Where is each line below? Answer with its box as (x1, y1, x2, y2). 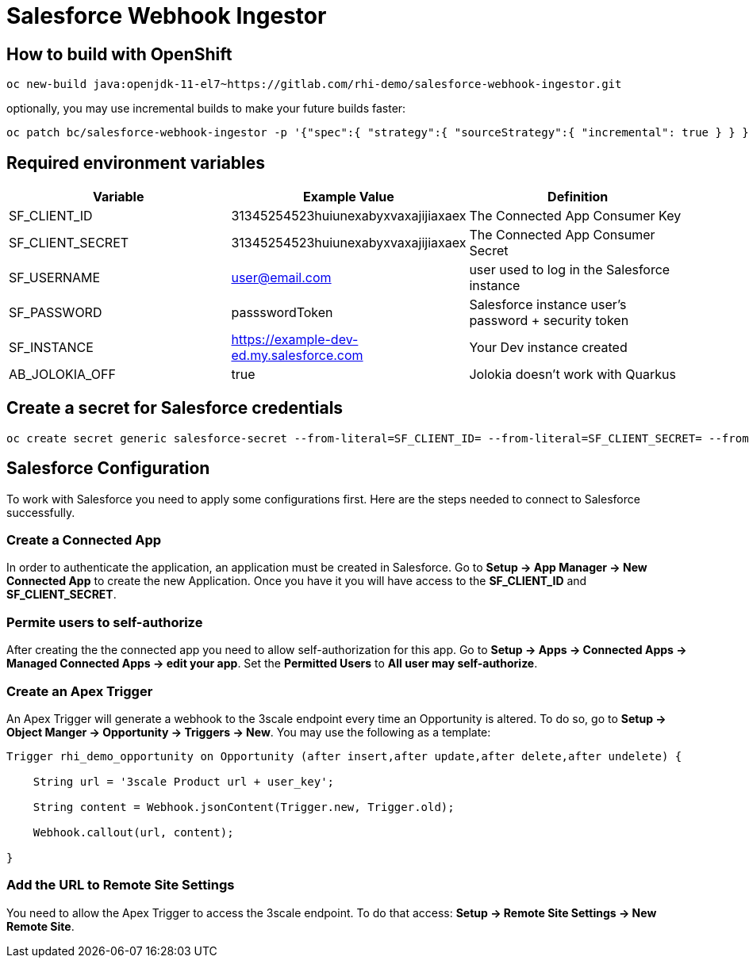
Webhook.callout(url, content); (33, 825, 234, 839)
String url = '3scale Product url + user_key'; (33, 775, 335, 788)
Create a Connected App (6, 532, 162, 549)
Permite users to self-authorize (6, 614, 203, 630)
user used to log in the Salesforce (469, 262, 670, 278)
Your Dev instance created (469, 339, 628, 356)
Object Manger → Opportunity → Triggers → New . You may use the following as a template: (6, 725, 491, 739)
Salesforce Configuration (6, 458, 210, 479)
